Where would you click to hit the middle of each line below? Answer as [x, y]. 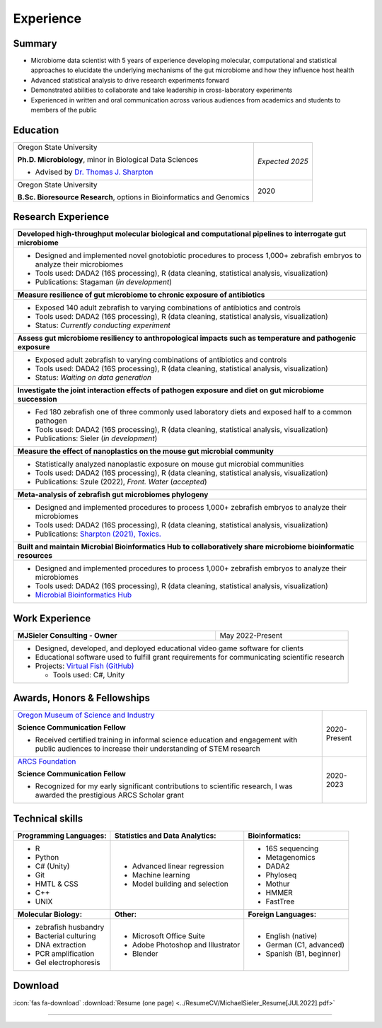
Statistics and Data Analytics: [165, 836]
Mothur [278, 884]
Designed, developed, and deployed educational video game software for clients [169, 648]
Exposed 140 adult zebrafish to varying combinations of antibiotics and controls [168, 308]
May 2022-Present [251, 635]
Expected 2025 [283, 161]
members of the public [64, 110]
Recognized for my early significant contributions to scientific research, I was [164, 786]
